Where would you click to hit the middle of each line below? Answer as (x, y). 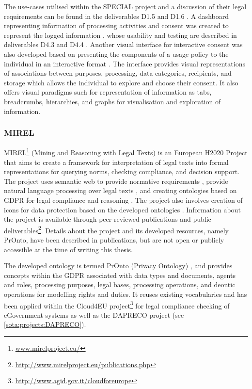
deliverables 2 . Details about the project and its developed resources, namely (116, 229)
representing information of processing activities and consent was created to (116, 25)
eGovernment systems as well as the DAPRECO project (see (94, 315)
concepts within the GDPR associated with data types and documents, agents (120, 275)
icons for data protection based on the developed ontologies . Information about (122, 209)
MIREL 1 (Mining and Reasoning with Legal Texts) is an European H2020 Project (126, 152)
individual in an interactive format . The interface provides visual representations (125, 63)
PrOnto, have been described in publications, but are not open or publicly (114, 240)
